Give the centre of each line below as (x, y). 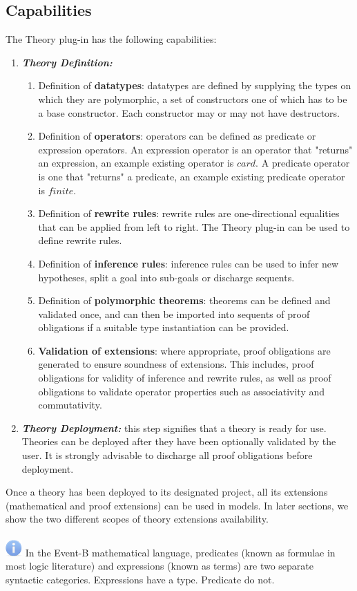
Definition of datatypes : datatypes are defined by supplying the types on (195, 85)
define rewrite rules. (80, 240)
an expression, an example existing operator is (136, 163)
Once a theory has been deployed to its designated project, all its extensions (167, 492)
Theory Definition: (67, 62)
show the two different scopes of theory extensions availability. (137, 519)
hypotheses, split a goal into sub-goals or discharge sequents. (166, 277)
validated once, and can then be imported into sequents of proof (174, 313)
